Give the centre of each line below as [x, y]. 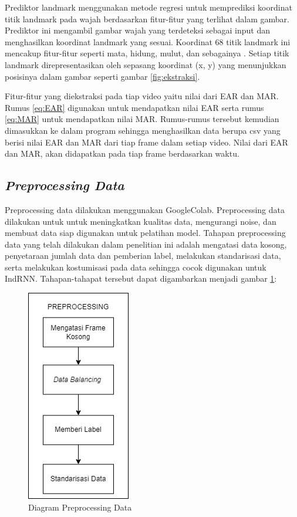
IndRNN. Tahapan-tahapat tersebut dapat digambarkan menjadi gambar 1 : [141, 278]
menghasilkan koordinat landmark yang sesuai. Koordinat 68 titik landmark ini [148, 41]
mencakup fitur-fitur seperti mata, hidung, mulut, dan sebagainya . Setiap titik [147, 53]
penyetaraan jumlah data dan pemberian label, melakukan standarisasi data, [143, 256]
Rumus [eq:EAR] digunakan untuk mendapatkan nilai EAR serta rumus [134, 107]
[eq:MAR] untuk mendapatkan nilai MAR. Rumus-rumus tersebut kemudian [142, 119]
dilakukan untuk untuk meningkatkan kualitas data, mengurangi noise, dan [141, 221]
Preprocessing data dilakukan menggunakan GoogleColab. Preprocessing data [145, 209]
